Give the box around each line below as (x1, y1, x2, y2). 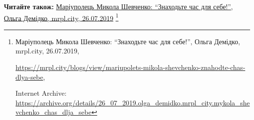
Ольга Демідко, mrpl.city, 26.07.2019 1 (4, 11, 119, 23)
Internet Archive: (15, 88, 67, 98)
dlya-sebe (15, 71, 43, 82)
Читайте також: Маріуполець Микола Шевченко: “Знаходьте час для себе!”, (4, 1, 233, 11)
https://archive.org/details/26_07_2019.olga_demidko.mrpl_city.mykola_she (15, 97, 250, 107)
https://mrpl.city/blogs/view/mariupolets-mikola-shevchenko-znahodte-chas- (15, 62, 246, 72)
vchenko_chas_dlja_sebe (15, 107, 92, 117)
